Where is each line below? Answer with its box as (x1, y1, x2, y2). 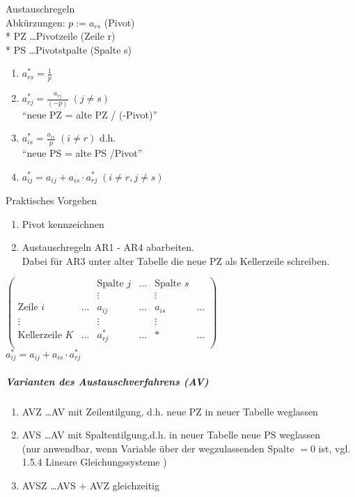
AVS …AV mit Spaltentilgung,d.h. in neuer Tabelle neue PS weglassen (22, 427, 321, 442)
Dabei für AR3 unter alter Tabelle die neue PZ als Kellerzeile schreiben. (22, 253, 330, 268)
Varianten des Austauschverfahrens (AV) (6, 374, 209, 388)
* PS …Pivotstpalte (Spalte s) (6, 42, 132, 56)
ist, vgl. (318, 441, 351, 455)
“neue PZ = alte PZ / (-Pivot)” (22, 107, 158, 121)
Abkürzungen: (6, 15, 65, 29)
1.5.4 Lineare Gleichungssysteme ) (22, 454, 167, 469)
